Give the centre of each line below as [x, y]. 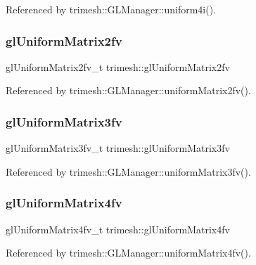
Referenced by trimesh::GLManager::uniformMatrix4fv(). [128, 253]
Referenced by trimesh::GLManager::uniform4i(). [111, 9]
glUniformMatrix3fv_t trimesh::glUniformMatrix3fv [118, 148]
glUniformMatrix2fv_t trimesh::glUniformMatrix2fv [118, 66]
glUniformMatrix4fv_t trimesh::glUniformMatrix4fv [118, 229]
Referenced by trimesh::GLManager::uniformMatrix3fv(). [128, 171]
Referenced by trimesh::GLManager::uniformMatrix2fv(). [128, 90]
